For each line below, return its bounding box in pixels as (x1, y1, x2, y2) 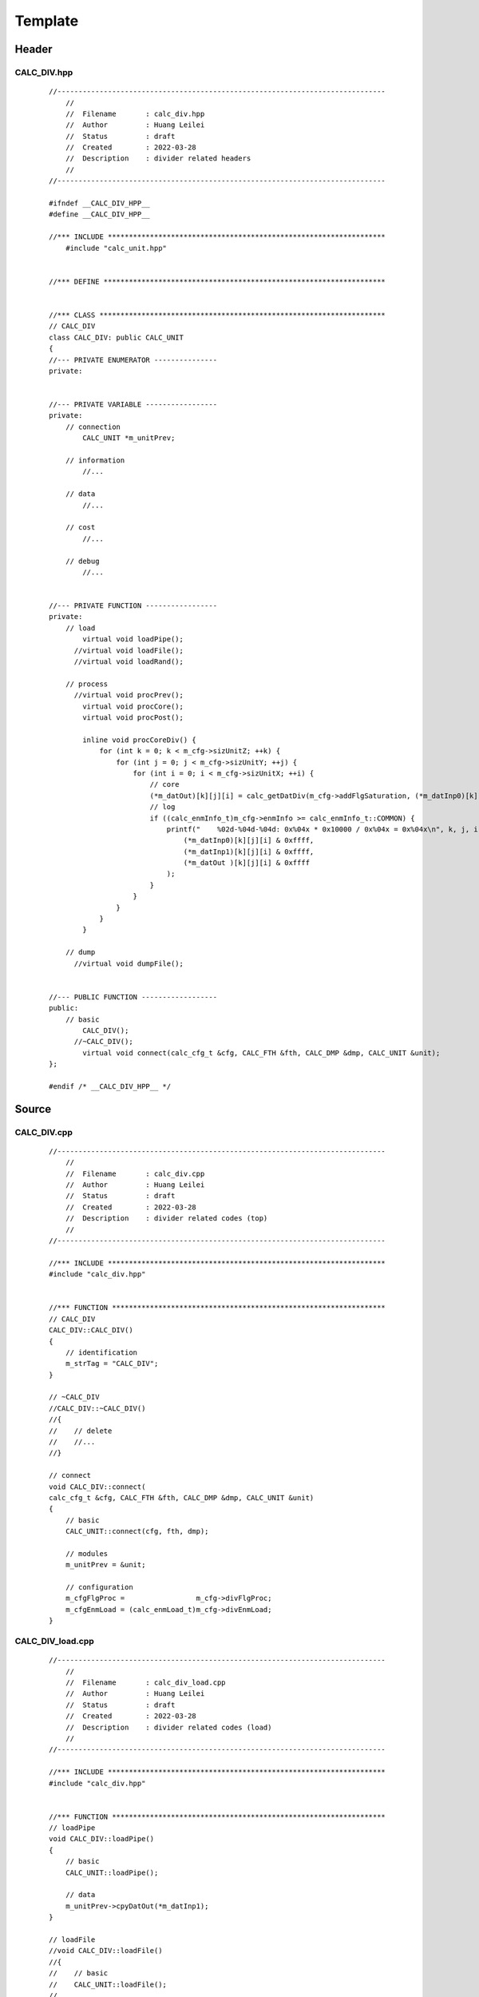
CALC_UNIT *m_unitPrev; (82, 434, 176, 443)
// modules (65, 1549, 109, 1558)
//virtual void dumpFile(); (73, 959, 184, 968)
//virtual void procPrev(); (73, 691, 184, 700)
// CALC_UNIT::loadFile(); (49, 1979, 168, 1989)
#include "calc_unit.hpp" (65, 244, 168, 252)
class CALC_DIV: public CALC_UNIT (49, 332, 184, 342)
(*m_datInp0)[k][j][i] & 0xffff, (183, 836, 315, 845)
